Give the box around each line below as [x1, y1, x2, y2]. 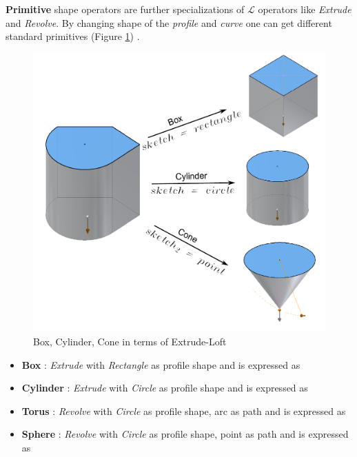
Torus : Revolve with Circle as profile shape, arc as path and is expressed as [21, 403, 346, 418]
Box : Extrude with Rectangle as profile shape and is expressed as [21, 357, 300, 372]
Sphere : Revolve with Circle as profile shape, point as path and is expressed [21, 427, 349, 441]
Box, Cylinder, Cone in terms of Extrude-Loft [33, 334, 227, 348]
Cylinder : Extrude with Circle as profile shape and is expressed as [21, 380, 308, 395]
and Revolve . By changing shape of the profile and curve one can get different [6, 15, 332, 30]
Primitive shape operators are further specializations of [6, 2, 245, 16]
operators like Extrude [258, 2, 351, 16]
